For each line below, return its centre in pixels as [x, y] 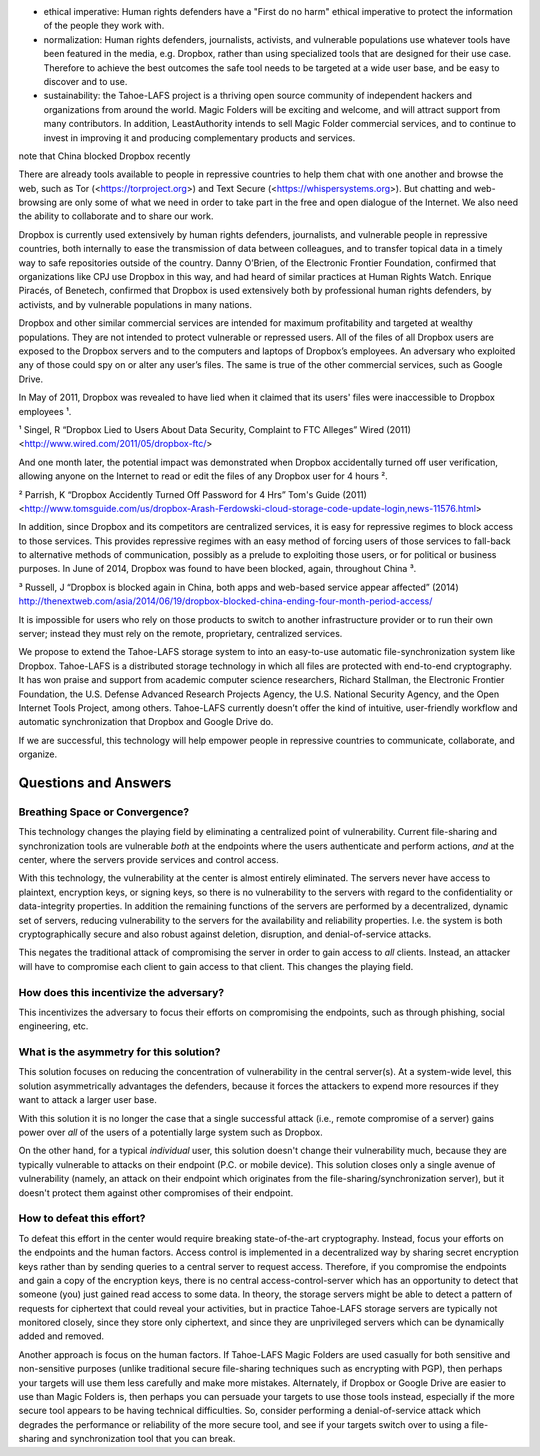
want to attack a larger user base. [87, 1100]
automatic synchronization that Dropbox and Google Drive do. [146, 722]
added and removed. [61, 1336]
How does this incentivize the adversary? [121, 992]
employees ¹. [45, 411]
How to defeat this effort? [82, 1218]
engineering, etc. [53, 1026]
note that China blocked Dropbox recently [104, 156]
